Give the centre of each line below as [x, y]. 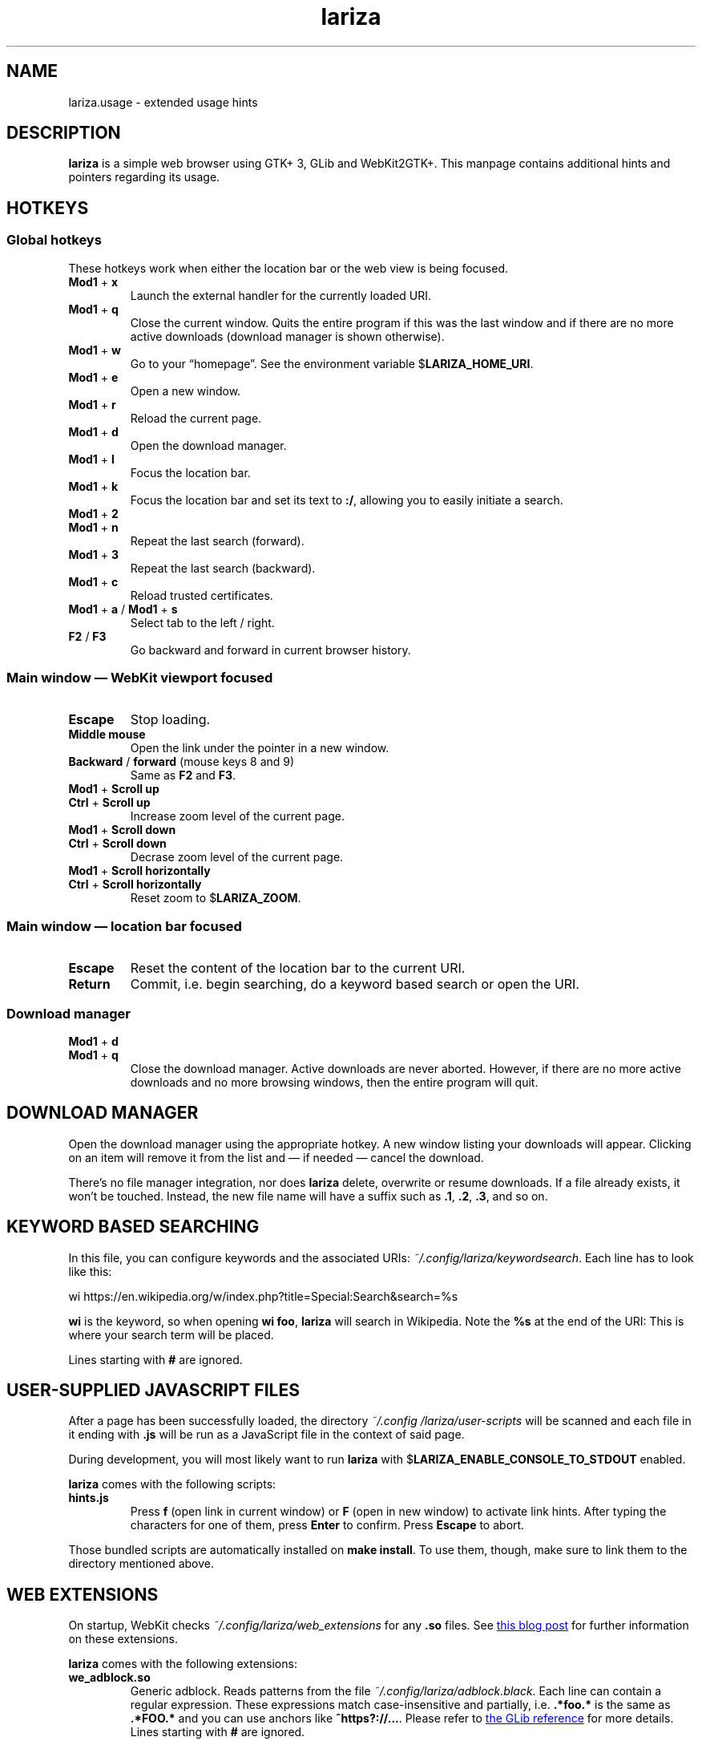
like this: [90, 1271]
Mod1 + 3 [94, 554]
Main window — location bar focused [124, 926]
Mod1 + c [93, 581]
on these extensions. [123, 1639]
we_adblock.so [109, 1678]
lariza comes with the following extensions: [183, 1664]
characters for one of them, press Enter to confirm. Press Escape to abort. [327, 1525]
